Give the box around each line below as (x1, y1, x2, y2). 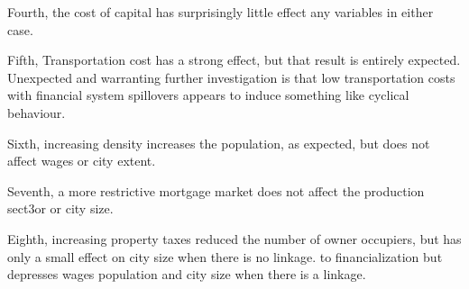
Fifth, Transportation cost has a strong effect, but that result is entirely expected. (7, 50, 461, 69)
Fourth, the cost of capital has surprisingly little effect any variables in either (7, 3, 434, 21)
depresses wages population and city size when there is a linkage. (7, 265, 366, 284)
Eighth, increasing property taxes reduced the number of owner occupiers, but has (7, 229, 462, 248)
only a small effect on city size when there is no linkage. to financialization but (7, 247, 443, 266)
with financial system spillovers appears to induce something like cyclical (7, 86, 409, 104)
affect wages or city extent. (7, 151, 156, 170)
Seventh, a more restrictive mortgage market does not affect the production (7, 181, 425, 200)
